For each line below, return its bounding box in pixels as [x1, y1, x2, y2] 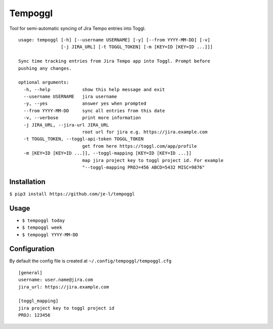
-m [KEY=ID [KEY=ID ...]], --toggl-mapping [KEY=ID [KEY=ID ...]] [23, 150, 192, 156]
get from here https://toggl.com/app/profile [82, 143, 197, 149]
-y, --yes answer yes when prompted [23, 101, 147, 106]
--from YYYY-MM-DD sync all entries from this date [23, 108, 165, 113]
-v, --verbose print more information [23, 115, 141, 121]
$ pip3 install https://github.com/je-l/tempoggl [9, 191, 135, 197]
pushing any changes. [18, 65, 72, 71]
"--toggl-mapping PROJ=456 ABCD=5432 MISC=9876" [82, 164, 205, 170]
